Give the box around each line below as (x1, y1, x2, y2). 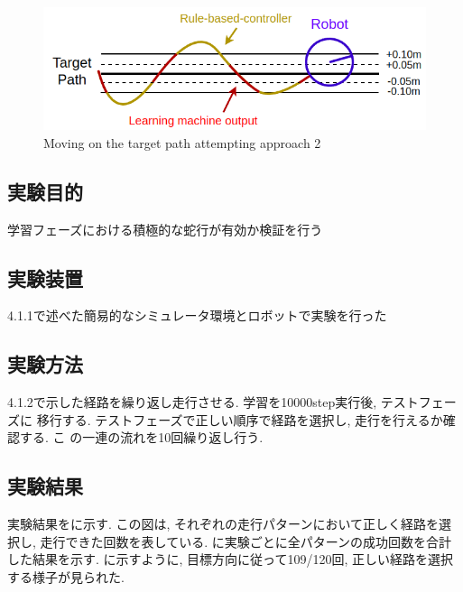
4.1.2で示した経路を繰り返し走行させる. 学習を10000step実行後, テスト (7, 393, 419, 412)
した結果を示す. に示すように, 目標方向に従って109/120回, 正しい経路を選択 (7, 550, 453, 569)
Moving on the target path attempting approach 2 (43, 133, 321, 152)
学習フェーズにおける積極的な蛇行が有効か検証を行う (7, 219, 323, 238)
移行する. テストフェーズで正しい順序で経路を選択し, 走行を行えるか (36, 410, 443, 429)
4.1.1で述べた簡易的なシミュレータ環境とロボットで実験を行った (7, 306, 387, 325)
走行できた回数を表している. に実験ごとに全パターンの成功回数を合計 (40, 532, 451, 550)
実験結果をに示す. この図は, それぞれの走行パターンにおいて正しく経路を (7, 514, 439, 533)
